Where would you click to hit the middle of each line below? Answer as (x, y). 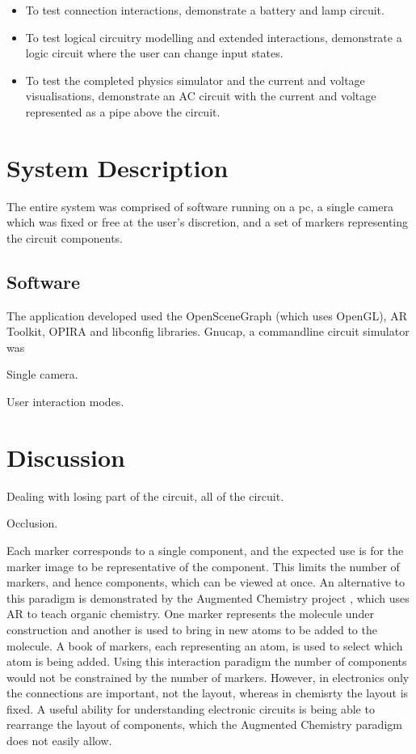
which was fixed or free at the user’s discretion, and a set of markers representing (208, 222)
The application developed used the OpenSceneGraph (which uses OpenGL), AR (207, 315)
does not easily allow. (59, 741)
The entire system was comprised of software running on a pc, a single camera (200, 206)
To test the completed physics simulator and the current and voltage (195, 80)
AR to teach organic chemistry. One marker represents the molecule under (190, 614)
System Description (118, 167)
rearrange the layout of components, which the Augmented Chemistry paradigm (204, 724)
